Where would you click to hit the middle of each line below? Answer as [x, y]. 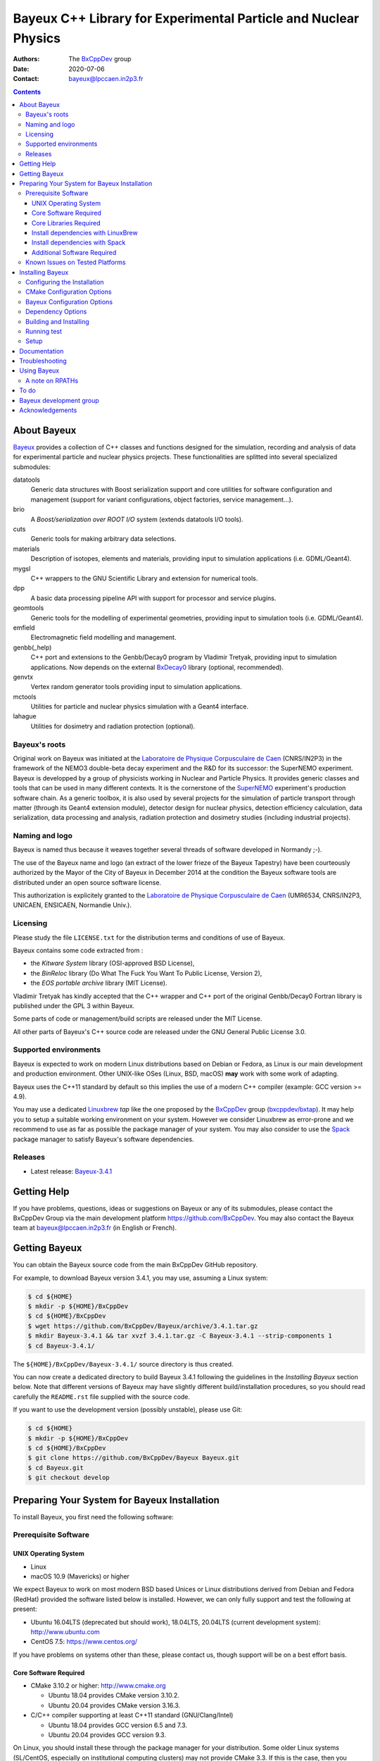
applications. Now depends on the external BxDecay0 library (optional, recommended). [157, 667]
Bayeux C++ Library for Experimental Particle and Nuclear [186, 18]
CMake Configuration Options [69, 292]
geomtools [28, 608]
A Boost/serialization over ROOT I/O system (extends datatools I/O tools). [137, 519]
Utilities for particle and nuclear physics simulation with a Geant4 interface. [140, 707]
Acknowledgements [48, 410]
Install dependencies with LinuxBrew [85, 232]
